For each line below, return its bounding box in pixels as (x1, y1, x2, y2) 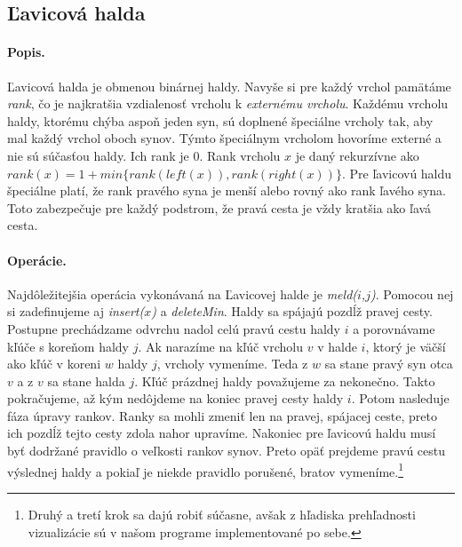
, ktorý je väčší (365, 337, 446, 355)
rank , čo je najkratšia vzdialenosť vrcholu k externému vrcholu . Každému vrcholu (7, 94, 449, 113)
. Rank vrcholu (199, 146, 281, 164)
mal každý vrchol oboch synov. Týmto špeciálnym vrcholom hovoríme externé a (7, 129, 442, 147)
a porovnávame (353, 319, 435, 337)
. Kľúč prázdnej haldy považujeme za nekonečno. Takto (134, 371, 435, 390)
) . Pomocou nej (370, 284, 454, 303)
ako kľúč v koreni (7, 354, 101, 373)
